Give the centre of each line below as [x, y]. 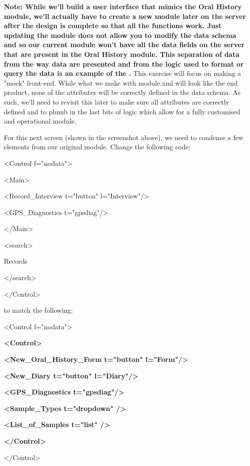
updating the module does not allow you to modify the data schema [120, 35]
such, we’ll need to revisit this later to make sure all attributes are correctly [117, 101]
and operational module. [40, 121]
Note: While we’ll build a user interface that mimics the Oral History [123, 6]
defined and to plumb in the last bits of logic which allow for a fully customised [122, 111]
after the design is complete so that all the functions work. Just [113, 26]
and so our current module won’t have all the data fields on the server [124, 45]
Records [16, 261]
